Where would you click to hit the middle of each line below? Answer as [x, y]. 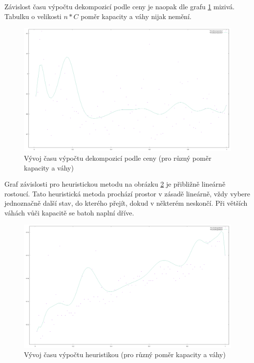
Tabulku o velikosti [33, 16]
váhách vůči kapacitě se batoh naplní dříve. [69, 212]
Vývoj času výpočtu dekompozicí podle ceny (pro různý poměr [118, 158]
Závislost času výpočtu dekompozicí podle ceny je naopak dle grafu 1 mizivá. [120, 6]
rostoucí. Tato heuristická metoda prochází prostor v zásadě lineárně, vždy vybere [127, 193]
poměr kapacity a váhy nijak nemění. [136, 16]
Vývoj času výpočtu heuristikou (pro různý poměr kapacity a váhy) [125, 354]
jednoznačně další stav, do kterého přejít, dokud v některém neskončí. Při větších [126, 203]
